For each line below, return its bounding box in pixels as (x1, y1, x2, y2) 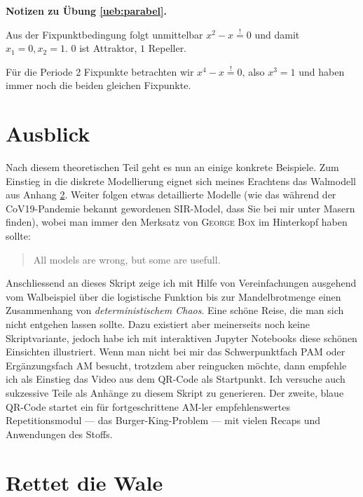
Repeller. (148, 41, 187, 55)
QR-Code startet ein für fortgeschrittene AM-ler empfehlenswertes (6, 399, 290, 414)
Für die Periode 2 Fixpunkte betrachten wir (6, 64, 194, 79)
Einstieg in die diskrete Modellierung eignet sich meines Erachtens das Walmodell (6, 173, 356, 188)
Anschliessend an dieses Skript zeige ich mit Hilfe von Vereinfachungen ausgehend (6, 275, 357, 290)
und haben (299, 64, 345, 79)
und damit (254, 27, 300, 41)
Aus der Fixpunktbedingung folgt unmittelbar (6, 27, 203, 41)
